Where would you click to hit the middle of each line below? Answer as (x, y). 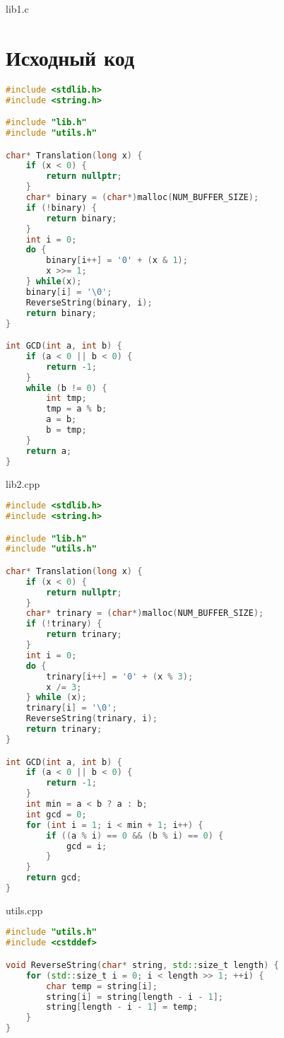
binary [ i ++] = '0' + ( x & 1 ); (117, 261)
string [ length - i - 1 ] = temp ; (122, 1007)
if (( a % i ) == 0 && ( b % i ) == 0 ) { (135, 835)
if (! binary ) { (61, 208)
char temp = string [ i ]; (102, 986)
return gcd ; (54, 878)
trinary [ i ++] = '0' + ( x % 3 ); (120, 676)
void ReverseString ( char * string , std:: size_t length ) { (142, 965)
